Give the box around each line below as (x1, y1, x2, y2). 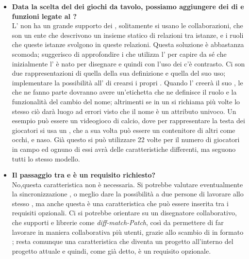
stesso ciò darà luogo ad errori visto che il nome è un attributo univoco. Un (12, 106, 236, 116)
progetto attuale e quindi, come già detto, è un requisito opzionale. (12, 245, 211, 256)
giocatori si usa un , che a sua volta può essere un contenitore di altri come (12, 125, 235, 135)
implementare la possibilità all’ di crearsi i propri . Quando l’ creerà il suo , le (12, 77, 243, 87)
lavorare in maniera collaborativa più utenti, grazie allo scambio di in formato (12, 227, 244, 237)
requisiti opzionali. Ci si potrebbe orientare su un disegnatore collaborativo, (12, 208, 237, 218)
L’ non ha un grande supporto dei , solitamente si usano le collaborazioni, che (12, 20, 243, 31)
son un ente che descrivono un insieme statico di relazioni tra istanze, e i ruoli (12, 30, 244, 40)
